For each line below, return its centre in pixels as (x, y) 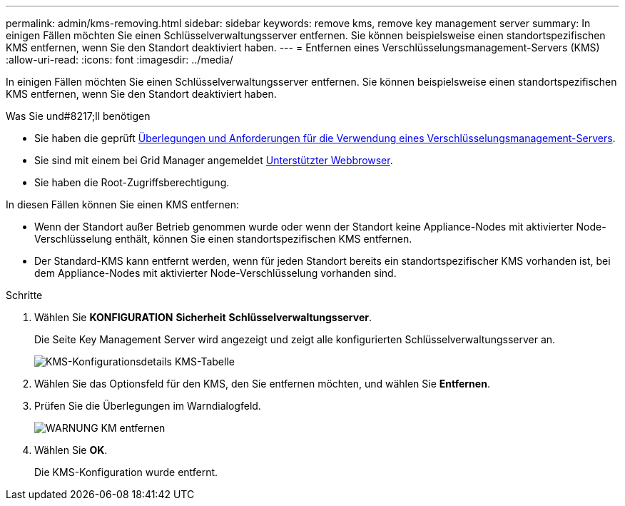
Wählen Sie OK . (71, 450)
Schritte (24, 295)
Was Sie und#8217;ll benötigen (78, 116)
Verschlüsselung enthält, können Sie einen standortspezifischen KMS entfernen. (223, 239)
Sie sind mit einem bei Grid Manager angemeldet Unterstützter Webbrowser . (214, 160)
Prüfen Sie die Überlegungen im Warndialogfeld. (148, 406)
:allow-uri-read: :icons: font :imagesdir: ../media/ (120, 60)
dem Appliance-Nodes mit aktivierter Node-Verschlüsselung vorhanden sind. (215, 273)
